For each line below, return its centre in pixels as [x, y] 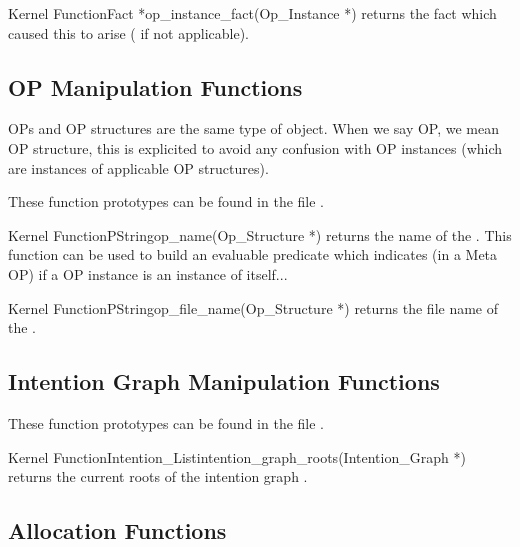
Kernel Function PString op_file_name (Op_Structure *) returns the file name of [253, 307]
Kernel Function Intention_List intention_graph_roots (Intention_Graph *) [237, 456]
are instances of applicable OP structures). [138, 167]
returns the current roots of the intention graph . [158, 476]
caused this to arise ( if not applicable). [128, 32]
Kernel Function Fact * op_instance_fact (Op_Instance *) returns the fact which [252, 13]
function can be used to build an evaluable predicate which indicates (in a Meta [253, 254]
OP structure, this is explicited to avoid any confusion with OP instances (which [255, 147]
